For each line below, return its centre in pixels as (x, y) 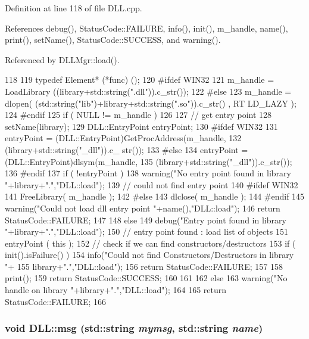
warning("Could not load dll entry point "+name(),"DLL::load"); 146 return (143, 208)
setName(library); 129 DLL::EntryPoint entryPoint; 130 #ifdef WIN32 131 (141, 126)
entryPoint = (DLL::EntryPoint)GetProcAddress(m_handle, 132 (123, 138)
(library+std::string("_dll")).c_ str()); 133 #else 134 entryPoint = (127, 149)
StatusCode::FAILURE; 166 (56, 301)
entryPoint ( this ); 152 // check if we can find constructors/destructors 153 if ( (150, 243)
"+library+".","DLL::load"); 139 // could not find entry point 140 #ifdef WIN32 (152, 184)
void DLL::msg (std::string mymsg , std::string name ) (134, 328)
